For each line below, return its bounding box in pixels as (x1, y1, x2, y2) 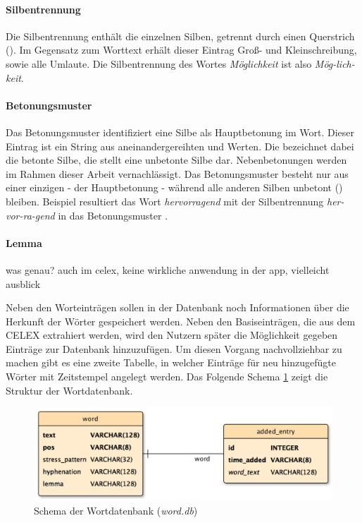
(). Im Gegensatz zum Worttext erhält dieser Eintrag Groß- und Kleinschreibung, (6, 42, 357, 57)
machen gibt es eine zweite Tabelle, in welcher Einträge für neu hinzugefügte (6, 355, 336, 370)
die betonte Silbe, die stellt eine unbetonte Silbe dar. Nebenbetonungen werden (6, 152, 347, 167)
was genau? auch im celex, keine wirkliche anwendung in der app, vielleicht (6, 262, 330, 277)
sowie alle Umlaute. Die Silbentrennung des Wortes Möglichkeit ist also (6, 56, 312, 71)
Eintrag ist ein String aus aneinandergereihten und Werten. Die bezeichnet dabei (6, 138, 354, 153)
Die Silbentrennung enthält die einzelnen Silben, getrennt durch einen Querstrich (6, 28, 355, 43)
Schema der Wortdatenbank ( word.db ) (34, 503, 198, 517)
